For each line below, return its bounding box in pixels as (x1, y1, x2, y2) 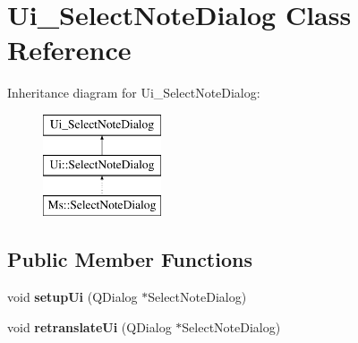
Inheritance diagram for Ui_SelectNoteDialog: (7, 83, 260, 102)
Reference (7, 31, 132, 68)
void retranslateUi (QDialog (7, 317, 172, 336)
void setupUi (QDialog (7, 287, 138, 306)
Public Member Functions (7, 245, 252, 273)
